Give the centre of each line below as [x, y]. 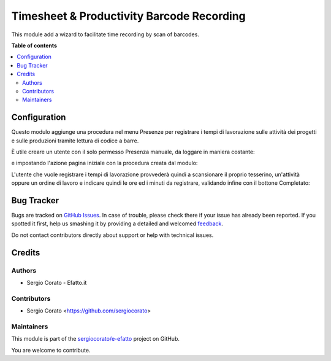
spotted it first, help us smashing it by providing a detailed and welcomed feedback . [117, 223]
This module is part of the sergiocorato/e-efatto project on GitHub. [96, 339]
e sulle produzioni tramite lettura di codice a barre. [75, 141]
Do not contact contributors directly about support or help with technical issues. [112, 235]
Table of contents [34, 45]
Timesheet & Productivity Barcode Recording [129, 16]
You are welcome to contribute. [51, 350]
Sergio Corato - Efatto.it [57, 282]
